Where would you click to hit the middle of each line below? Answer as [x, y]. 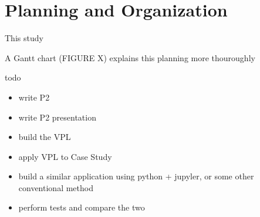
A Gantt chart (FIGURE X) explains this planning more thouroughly [130, 57]
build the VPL [45, 137]
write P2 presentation [57, 117]
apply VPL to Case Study [65, 156]
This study [24, 38]
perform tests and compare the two [82, 207]
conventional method [56, 187]
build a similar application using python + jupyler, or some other [136, 176]
